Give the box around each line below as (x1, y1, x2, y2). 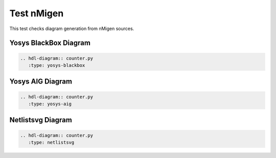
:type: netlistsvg (28, 139, 75, 145)
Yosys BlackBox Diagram (9, 39, 90, 47)
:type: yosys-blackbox (28, 62, 85, 68)
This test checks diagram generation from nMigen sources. (9, 25, 134, 32)
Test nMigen (9, 8, 64, 19)
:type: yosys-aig (28, 101, 72, 107)
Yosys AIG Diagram (9, 77, 73, 86)
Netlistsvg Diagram (9, 116, 73, 124)
